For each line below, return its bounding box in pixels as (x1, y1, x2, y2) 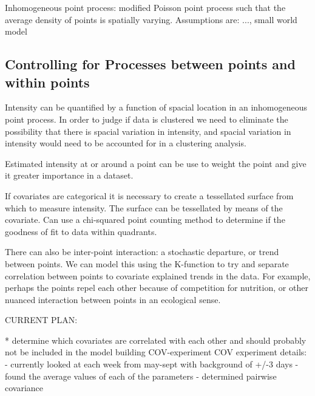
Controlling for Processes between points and (5, 55, 296, 73)
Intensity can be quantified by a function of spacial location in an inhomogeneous (5, 101, 308, 114)
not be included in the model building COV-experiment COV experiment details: (5, 346, 307, 358)
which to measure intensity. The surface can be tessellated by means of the (5, 201, 283, 214)
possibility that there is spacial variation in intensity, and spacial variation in (5, 125, 291, 137)
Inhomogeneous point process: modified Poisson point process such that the (5, 1, 286, 13)
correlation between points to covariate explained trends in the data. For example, (5, 269, 311, 282)
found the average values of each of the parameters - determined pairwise (5, 369, 277, 382)
